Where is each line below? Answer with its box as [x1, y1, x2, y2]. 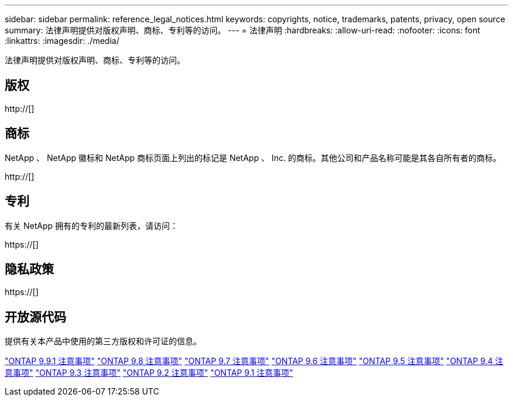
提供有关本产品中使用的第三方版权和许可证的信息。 [5, 336, 201, 347]
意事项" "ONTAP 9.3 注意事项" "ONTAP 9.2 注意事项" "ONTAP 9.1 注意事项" [5, 368, 293, 378]
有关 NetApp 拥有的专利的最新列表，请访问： [5, 220, 178, 231]
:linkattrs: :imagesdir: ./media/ [5, 36, 119, 46]
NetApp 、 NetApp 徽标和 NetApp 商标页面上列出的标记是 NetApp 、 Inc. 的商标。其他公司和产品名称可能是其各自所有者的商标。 [5, 152, 501, 163]
